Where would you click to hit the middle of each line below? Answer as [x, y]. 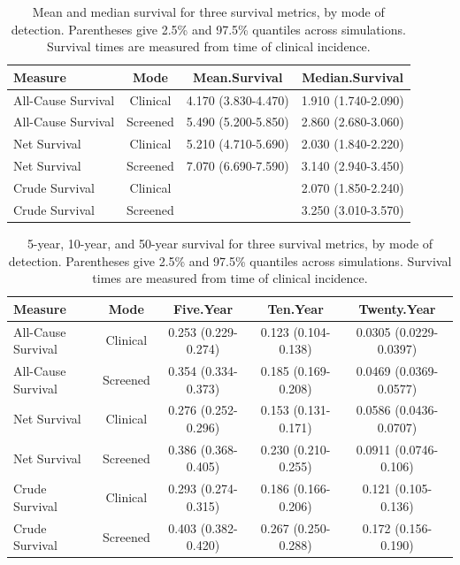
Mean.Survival [238, 76]
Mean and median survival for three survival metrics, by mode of [208, 11]
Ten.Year [295, 308]
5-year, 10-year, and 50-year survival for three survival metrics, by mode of [230, 243]
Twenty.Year [397, 308]
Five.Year [203, 308]
